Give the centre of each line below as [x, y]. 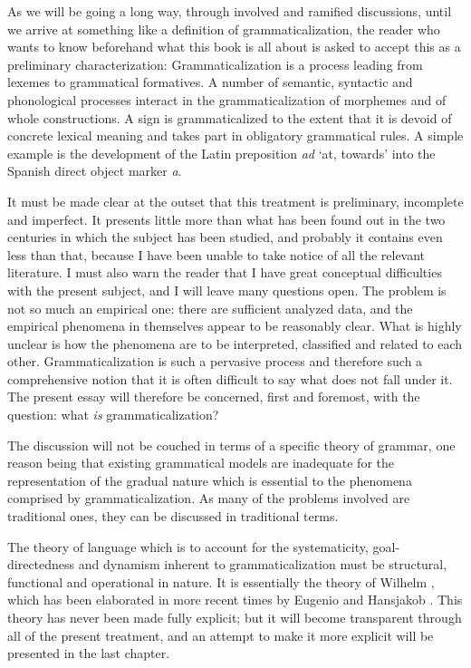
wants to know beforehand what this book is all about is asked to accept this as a [234, 47]
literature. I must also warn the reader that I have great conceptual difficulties [225, 272]
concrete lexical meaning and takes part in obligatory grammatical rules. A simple [235, 136]
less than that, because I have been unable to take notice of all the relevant [216, 254]
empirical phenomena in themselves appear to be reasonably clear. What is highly [235, 326]
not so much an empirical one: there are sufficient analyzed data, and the [210, 308]
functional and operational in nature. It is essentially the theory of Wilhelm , [221, 581]
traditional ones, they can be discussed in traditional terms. [173, 516]
